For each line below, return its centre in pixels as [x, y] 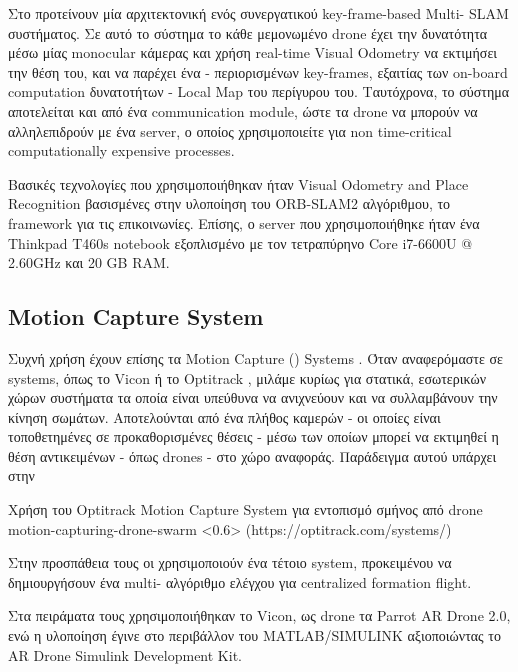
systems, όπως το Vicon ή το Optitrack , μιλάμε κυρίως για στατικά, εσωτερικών [247, 377]
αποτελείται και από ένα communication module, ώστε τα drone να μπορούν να [243, 110]
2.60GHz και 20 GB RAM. [89, 262]
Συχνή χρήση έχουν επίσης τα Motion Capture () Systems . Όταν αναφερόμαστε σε [255, 357]
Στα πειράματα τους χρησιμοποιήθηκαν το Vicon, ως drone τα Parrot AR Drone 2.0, [259, 615]
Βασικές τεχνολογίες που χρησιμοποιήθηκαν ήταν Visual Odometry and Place [238, 183]
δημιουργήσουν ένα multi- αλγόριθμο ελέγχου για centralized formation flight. [240, 581]
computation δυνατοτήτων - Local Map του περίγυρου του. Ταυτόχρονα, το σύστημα [259, 91]
